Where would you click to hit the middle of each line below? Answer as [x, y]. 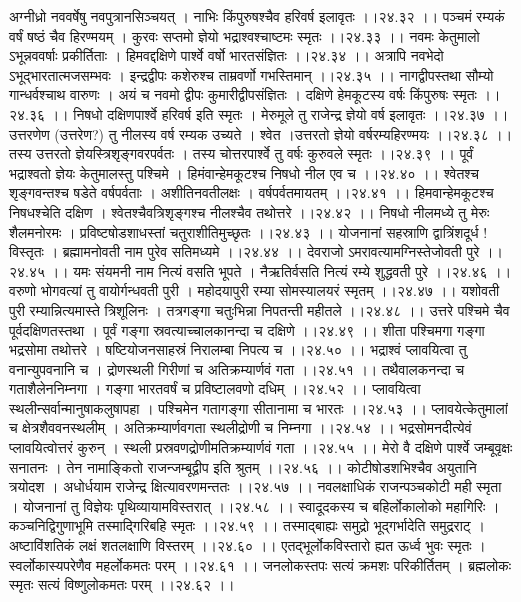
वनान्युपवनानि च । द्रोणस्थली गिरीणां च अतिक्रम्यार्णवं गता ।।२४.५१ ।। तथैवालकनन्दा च [237, 368]
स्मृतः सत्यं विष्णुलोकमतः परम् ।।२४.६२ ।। [122, 584]
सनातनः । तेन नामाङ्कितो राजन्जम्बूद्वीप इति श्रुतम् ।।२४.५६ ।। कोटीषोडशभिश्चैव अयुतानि [243, 466]
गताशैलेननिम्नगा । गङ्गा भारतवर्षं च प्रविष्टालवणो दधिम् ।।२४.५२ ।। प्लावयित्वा [215, 388]
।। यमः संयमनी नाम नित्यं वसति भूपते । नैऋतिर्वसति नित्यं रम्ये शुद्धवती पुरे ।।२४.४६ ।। [280, 270]
